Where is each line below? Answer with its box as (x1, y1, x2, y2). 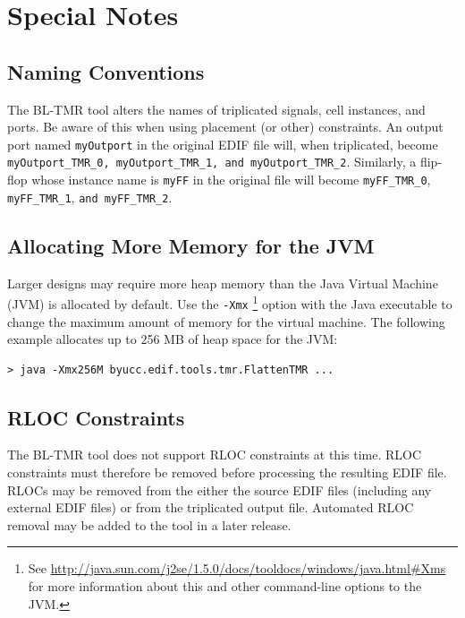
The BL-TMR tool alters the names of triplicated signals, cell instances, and (7, 99, 426, 118)
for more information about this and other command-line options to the (28, 577, 422, 596)
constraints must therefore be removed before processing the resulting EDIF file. (7, 463, 447, 482)
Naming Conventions (7, 57, 205, 85)
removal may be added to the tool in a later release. (7, 515, 292, 534)
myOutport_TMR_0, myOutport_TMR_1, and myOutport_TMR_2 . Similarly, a (7, 152, 417, 171)
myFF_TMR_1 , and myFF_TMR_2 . (7, 187, 173, 206)
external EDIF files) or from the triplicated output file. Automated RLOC (7, 498, 414, 517)
